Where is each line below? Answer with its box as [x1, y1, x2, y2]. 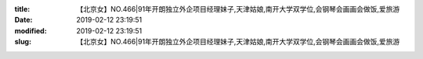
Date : [14, 16, 33, 25]
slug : [14, 37, 31, 47]
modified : [14, 26, 47, 35]
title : [14, 5, 31, 13]
